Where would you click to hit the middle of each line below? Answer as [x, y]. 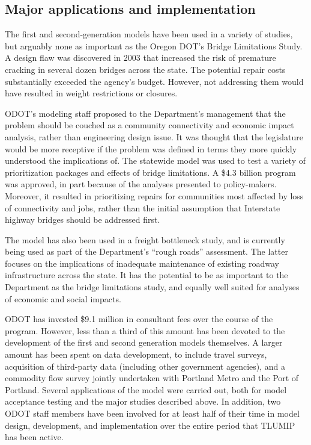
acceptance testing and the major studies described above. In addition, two [143, 401]
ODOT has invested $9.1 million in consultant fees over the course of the [139, 319]
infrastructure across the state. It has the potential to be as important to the [146, 275]
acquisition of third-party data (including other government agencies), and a [145, 366]
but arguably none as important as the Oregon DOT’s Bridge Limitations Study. [154, 45]
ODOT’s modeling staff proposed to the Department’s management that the [145, 113]
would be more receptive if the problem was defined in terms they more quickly [151, 148]
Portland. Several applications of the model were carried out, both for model [146, 389]
